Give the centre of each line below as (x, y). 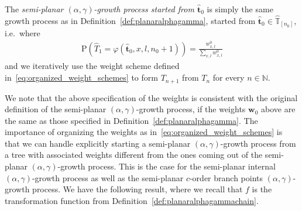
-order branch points (226, 177)
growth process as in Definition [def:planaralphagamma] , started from (130, 20)
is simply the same (240, 9)
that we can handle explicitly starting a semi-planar (98, 143)
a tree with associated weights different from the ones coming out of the (134, 155)
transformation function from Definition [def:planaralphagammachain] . (132, 200)
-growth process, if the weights (191, 109)
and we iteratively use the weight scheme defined (92, 66)
